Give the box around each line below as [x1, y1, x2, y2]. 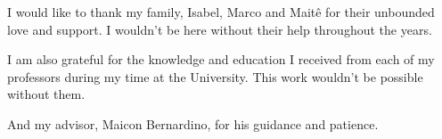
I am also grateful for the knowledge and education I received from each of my [7, 50, 435, 69]
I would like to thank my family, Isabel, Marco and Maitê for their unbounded [7, 3, 435, 20]
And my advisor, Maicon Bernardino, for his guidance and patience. [7, 114, 379, 133]
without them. [7, 85, 86, 103]
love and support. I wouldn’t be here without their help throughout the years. [7, 20, 432, 38]
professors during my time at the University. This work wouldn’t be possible [7, 67, 423, 86]
